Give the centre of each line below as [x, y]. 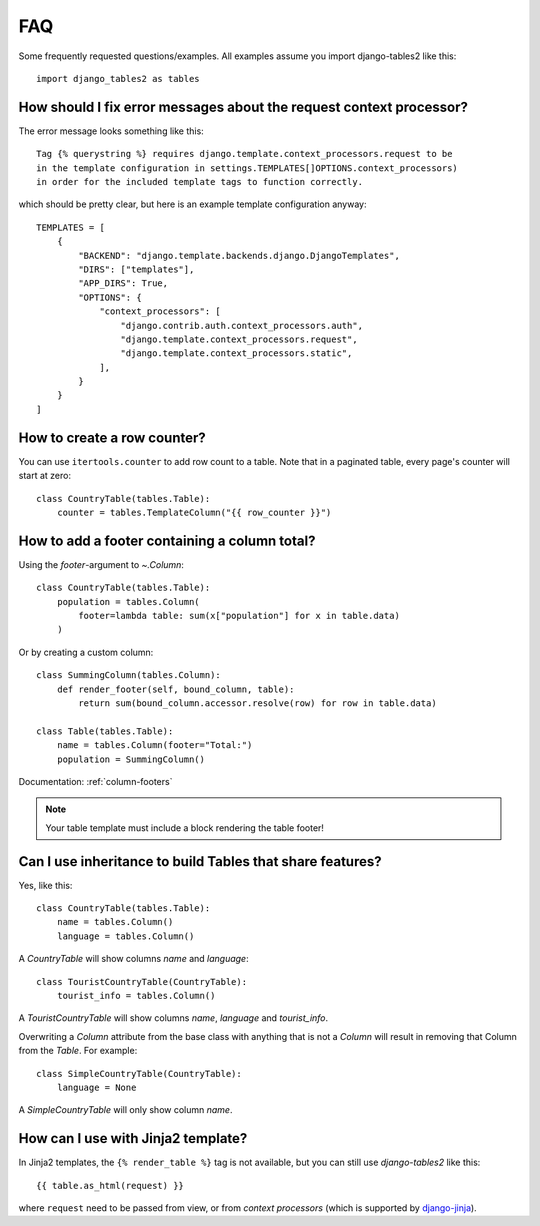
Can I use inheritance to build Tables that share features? [200, 861]
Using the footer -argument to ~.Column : [101, 564]
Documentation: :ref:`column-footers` [95, 781]
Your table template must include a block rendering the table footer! [185, 827]
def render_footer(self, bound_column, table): [175, 689]
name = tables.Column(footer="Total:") [154, 745]
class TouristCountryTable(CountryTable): [142, 981]
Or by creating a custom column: [86, 652]
